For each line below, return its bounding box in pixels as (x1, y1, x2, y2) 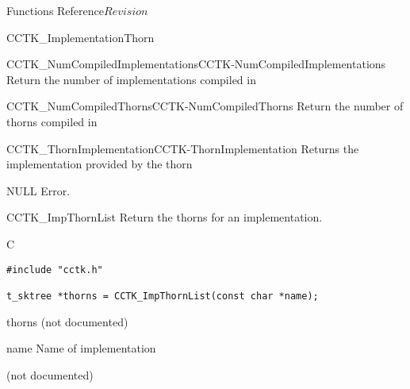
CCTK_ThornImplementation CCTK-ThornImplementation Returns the (6, 140, 359, 156)
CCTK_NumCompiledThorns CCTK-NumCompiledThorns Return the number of (6, 98, 404, 114)
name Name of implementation (6, 340, 156, 356)
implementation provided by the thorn (6, 156, 193, 172)
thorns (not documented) (6, 313, 128, 329)
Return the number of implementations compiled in (6, 71, 256, 87)
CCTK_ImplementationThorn (6, 29, 155, 45)
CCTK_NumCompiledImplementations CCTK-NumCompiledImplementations (6, 56, 386, 72)
